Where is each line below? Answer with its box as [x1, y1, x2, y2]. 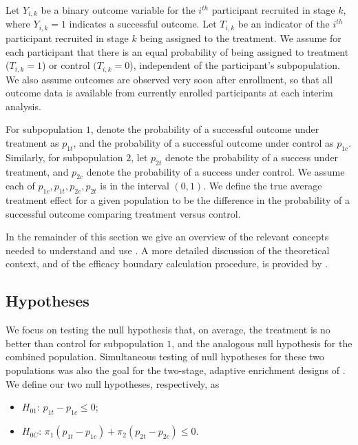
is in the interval [100, 178, 169, 193]
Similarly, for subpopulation [6, 149, 123, 164]
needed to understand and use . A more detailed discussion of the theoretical [6, 242, 330, 257]
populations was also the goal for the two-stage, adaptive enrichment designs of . [6, 363, 346, 377]
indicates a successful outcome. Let [69, 17, 217, 31]
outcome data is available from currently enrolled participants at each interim [6, 85, 333, 100]
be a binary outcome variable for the [41, 3, 196, 17]
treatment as [6, 135, 59, 149]
